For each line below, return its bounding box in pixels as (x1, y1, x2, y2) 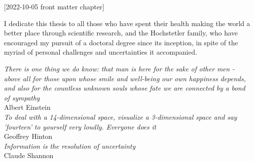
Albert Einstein (4, 102, 51, 112)
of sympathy (4, 92, 40, 102)
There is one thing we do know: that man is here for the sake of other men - (4, 63, 235, 73)
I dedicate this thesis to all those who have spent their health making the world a (4, 18, 250, 28)
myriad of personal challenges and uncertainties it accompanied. (4, 47, 197, 57)
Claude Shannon (4, 150, 54, 161)
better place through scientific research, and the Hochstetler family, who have (4, 28, 238, 38)
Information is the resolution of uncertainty (4, 140, 136, 151)
